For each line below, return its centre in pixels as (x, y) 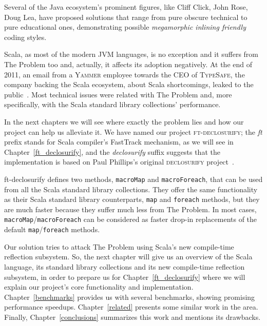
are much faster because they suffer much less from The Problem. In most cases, (130, 209)
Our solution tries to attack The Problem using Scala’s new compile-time (119, 246)
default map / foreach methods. (52, 229)
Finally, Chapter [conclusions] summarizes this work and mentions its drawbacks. (132, 317)
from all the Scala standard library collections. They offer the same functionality (131, 189)
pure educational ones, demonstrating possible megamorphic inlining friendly (125, 27)
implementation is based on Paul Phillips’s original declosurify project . (119, 162)
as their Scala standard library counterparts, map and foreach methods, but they (132, 199)
